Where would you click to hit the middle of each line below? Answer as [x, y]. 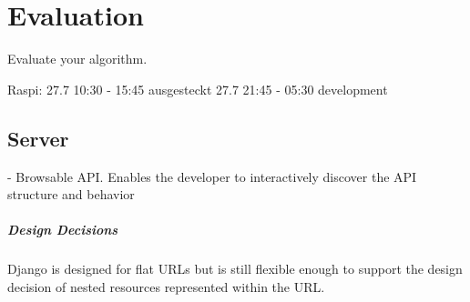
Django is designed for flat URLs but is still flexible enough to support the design [235, 269]
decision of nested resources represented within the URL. [166, 286]
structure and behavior [71, 194]
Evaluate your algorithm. [77, 59]
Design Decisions [63, 230]
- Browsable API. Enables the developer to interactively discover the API [212, 176]
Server [38, 138]
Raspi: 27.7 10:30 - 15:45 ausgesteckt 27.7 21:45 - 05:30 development [198, 89]
